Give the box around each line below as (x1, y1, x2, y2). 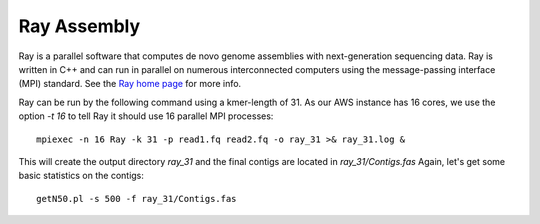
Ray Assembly (18, 15, 141, 37)
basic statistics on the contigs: (18, 170, 145, 182)
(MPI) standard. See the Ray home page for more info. (18, 78, 242, 90)
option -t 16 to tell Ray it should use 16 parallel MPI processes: (18, 110, 274, 122)
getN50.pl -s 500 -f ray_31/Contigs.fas (36, 193, 237, 204)
